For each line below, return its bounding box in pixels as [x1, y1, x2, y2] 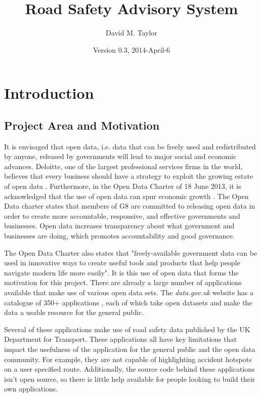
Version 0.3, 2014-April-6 [93, 44, 170, 55]
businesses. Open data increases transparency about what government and [4, 220, 235, 231]
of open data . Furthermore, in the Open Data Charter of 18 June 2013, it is [4, 181, 241, 191]
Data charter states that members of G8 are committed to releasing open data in [4, 201, 255, 211]
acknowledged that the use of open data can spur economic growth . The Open [4, 190, 249, 201]
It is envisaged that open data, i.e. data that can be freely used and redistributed [4, 141, 256, 151]
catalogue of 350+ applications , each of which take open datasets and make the [4, 297, 252, 307]
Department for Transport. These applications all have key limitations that [4, 334, 237, 344]
